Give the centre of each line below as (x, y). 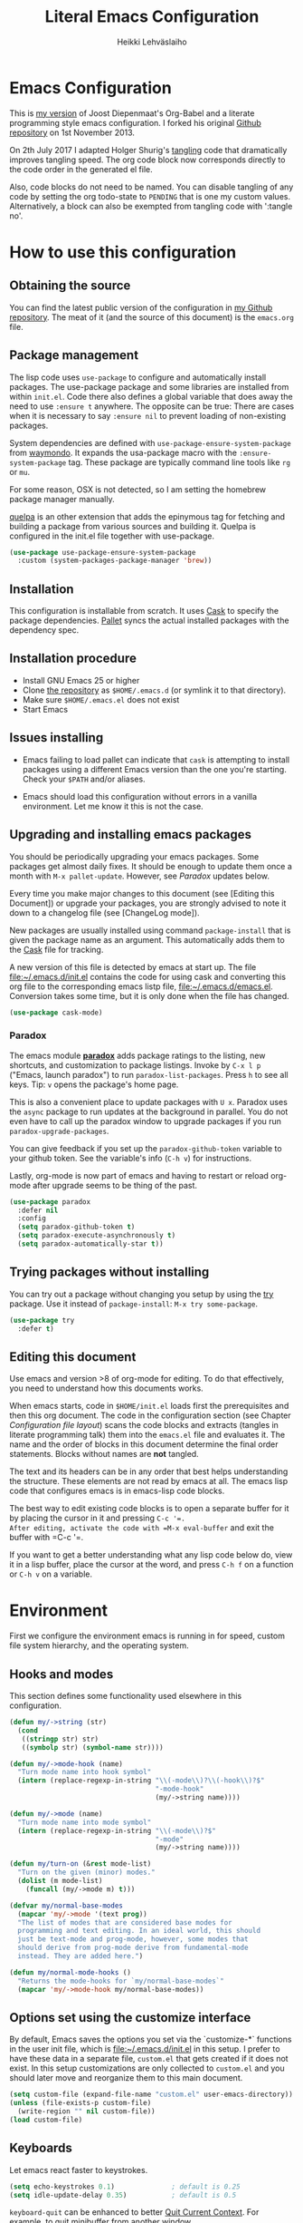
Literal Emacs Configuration (152, 17)
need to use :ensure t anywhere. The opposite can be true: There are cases (152, 406)
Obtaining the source (70, 286)
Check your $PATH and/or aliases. (84, 779)
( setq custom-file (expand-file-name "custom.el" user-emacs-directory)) (151, 2095)
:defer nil (38, 1210)
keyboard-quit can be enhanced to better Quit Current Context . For (134, 2212)
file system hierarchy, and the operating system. (99, 1645)
